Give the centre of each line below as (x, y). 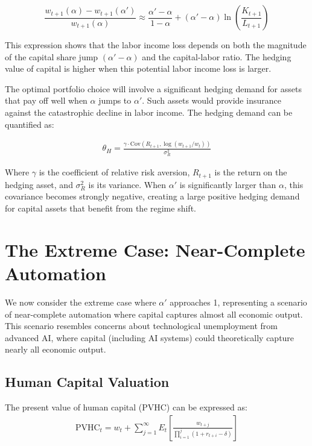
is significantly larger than (228, 184)
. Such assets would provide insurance (212, 100)
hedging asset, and (39, 184)
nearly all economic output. (56, 349)
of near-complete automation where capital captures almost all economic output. (154, 314)
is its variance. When (127, 184)
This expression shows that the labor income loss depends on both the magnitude (156, 45)
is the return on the (251, 172)
